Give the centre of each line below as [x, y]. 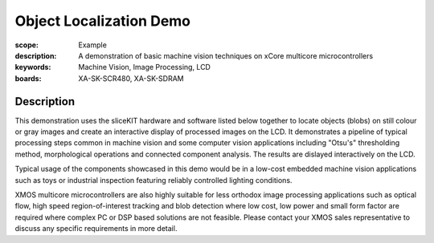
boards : [28, 78]
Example [93, 45]
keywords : [33, 67]
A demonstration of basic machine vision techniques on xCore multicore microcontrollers [226, 55]
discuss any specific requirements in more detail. [96, 229]
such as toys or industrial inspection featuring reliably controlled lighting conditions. [154, 180]
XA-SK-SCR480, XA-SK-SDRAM [131, 78]
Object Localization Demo [103, 21]
